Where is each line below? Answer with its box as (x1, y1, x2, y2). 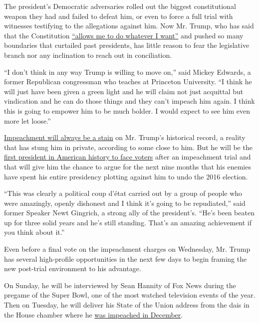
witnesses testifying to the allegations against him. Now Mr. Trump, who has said (4, 20, 254, 31)
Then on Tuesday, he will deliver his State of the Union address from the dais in (4, 300, 250, 310)
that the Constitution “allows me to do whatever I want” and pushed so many (4, 30, 244, 40)
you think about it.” (4, 227, 65, 237)
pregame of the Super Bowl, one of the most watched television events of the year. (4, 290, 256, 300)
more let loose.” (4, 115, 51, 126)
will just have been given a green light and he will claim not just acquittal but (4, 86, 244, 96)
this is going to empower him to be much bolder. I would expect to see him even (4, 105, 250, 116)
